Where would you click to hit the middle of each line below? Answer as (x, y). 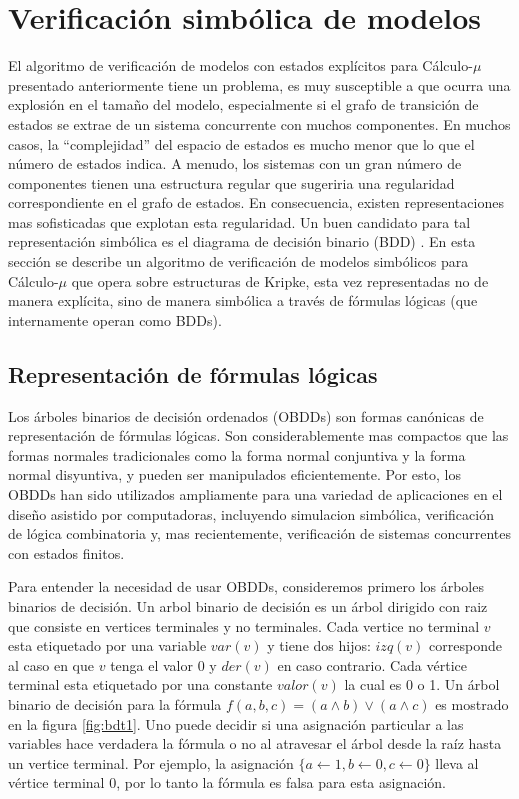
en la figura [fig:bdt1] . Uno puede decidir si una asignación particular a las (236, 723)
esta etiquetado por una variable (107, 645)
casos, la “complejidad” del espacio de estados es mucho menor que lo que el (241, 143)
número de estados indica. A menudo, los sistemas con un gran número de (235, 163)
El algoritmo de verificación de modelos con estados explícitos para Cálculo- (240, 65)
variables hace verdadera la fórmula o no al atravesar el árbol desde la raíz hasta (255, 743)
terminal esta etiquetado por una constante (140, 684)
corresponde (465, 645)
